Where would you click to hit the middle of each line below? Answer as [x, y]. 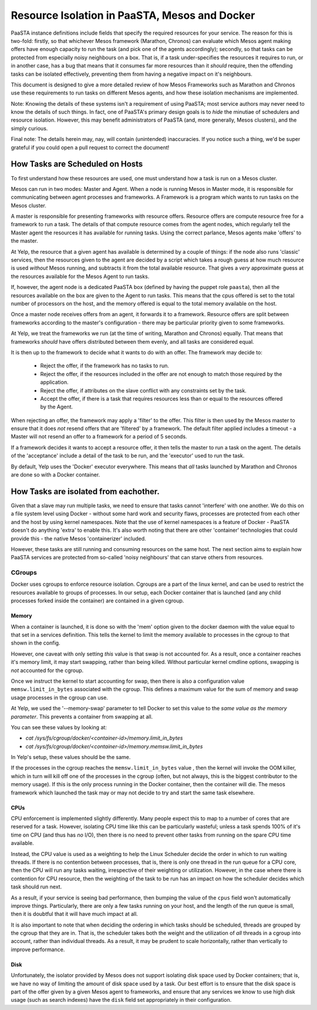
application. [54, 382]
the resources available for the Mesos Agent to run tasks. [80, 276]
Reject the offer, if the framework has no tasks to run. [105, 366]
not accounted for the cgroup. [47, 670]
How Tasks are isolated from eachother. [85, 491]
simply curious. [29, 128]
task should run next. [36, 887]
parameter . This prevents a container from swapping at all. [82, 716]
